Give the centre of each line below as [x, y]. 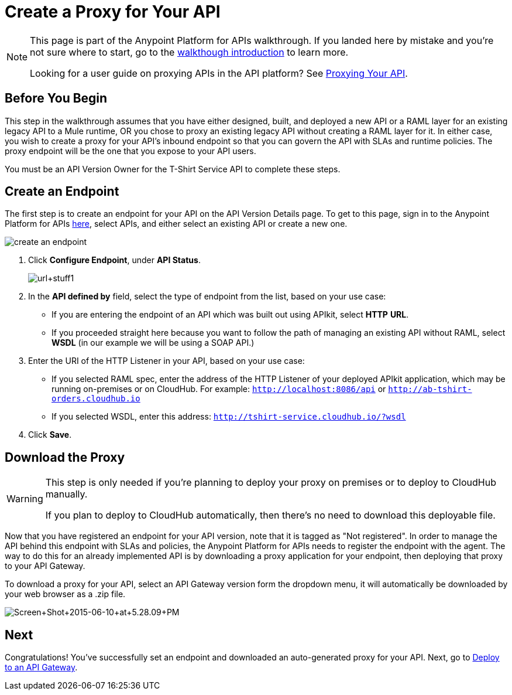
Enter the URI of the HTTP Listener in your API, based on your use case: [166, 361]
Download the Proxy [65, 457]
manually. [66, 494]
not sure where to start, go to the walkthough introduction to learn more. [189, 52]
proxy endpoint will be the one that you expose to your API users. [130, 151]
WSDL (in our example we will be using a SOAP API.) [153, 343]
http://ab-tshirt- [430, 389]
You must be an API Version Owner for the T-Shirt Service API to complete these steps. [173, 169]
